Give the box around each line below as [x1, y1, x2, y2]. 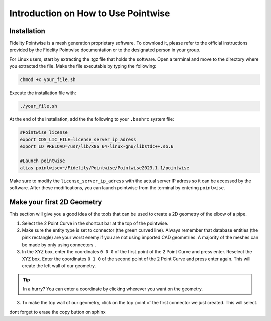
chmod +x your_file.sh [20, 77, 76, 83]
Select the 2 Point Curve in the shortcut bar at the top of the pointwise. [22, 220, 168, 226]
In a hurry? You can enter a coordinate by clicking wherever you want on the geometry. [23, 286, 203, 292]
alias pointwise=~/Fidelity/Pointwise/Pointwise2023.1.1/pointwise [20, 165, 190, 171]
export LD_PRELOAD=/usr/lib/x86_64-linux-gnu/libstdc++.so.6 [20, 143, 174, 149]
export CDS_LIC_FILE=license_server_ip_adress [20, 136, 137, 142]
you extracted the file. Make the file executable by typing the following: [9, 63, 157, 69]
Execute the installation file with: [9, 90, 76, 96]
